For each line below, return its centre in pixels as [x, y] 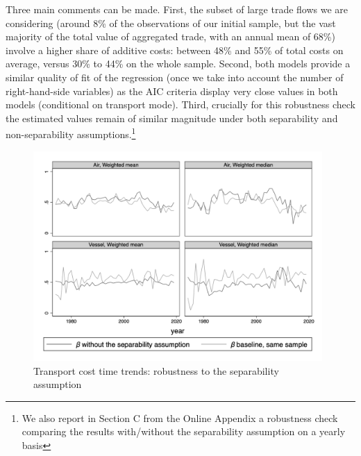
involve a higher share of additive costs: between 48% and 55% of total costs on [175, 50]
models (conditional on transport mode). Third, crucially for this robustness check [180, 104]
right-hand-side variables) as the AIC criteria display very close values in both [172, 91]
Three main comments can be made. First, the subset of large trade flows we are [177, 9]
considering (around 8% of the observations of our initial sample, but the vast [171, 23]
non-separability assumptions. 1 [71, 133]
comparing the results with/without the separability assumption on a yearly [184, 431]
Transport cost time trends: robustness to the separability [156, 370]
